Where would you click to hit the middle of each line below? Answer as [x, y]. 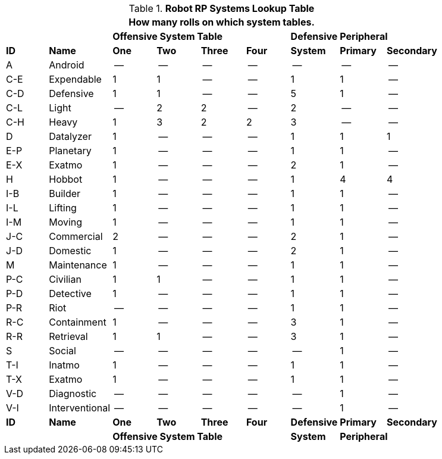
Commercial [76, 236]
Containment [78, 322]
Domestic [70, 251]
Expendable [75, 79]
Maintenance [78, 265]
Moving [66, 222]
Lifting [63, 208]
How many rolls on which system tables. [222, 22]
